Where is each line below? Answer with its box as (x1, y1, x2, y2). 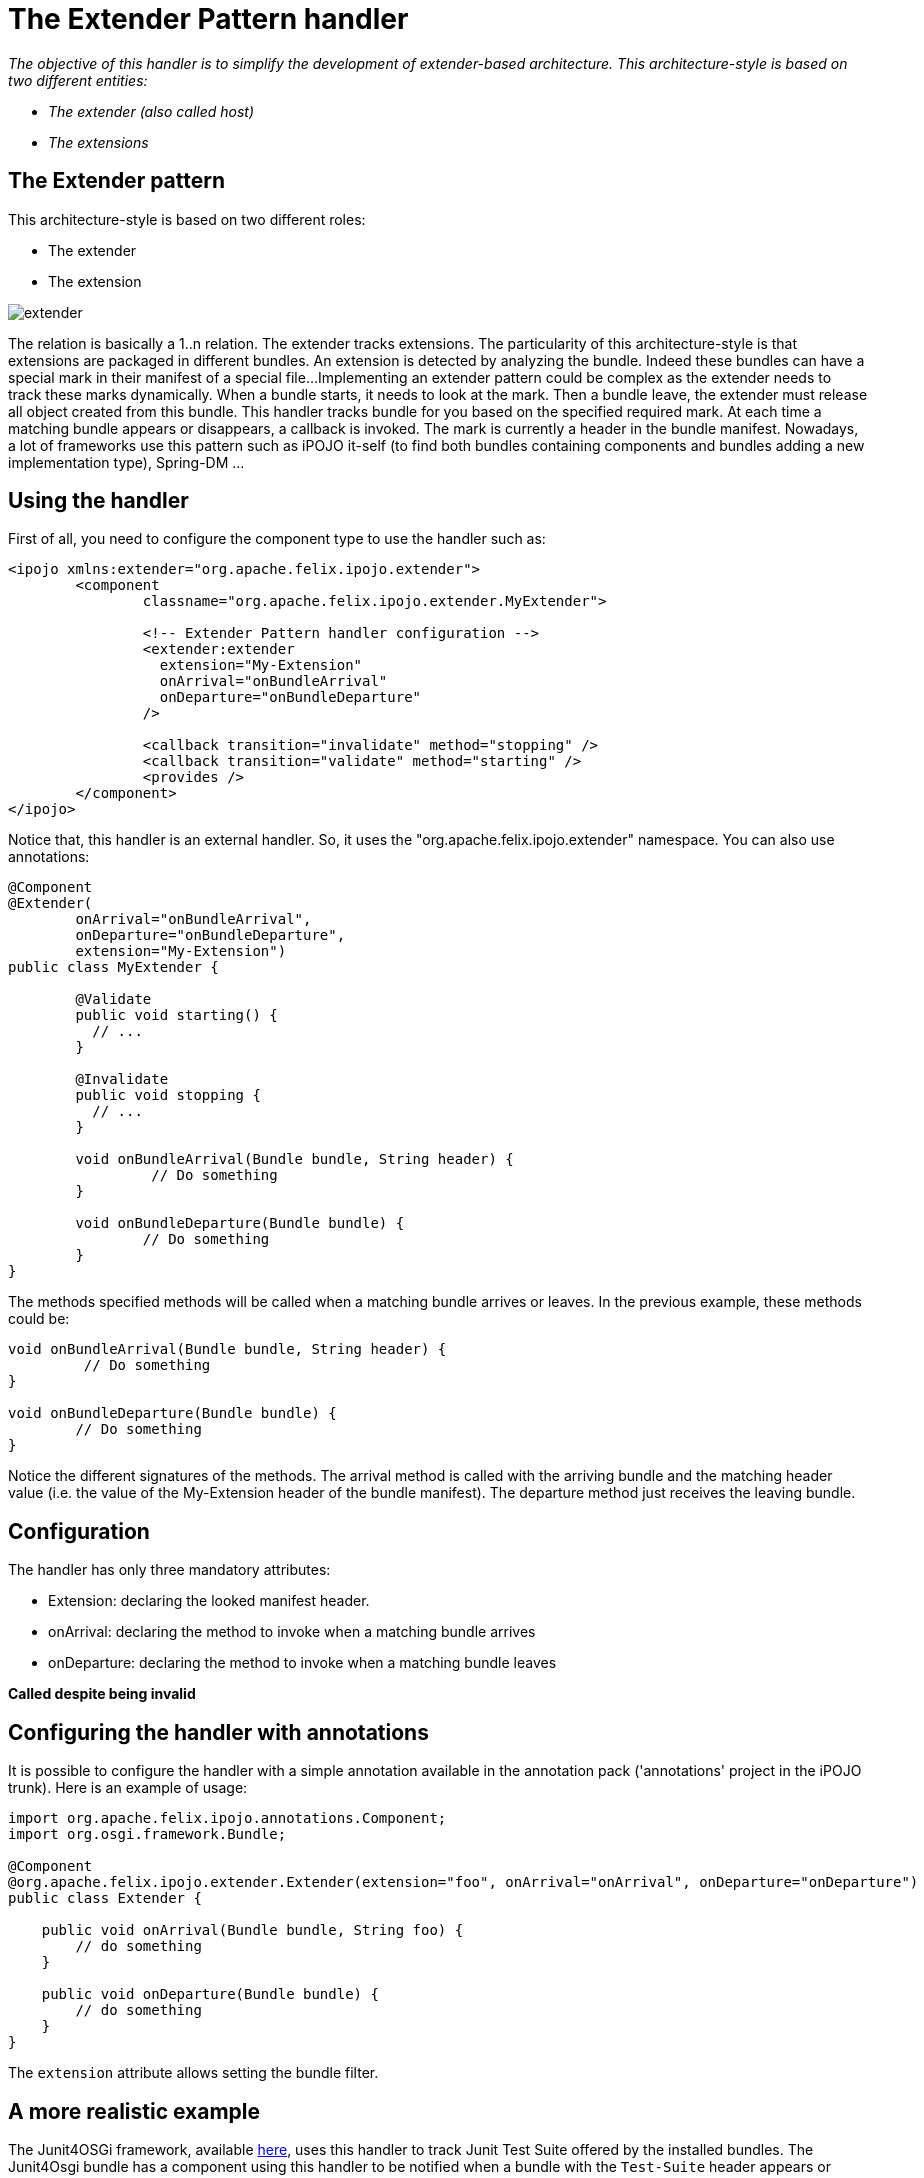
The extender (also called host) (48, 102, 255, 120)
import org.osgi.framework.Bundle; (8, 1826, 287, 1843)
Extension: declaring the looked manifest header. (48, 1592, 370, 1610)
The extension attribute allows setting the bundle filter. (8, 2064, 379, 2082)
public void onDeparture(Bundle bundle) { (41, 1986, 379, 2003)
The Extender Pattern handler (8, 2, 409, 36)
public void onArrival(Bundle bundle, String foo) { (41, 1922, 464, 1939)
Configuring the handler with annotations (8, 1719, 429, 1745)
